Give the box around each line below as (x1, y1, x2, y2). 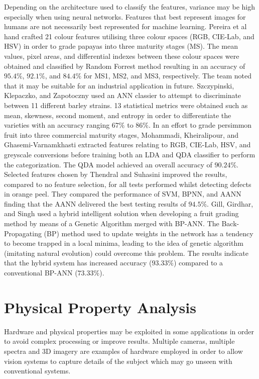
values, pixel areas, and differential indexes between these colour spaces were (4, 50, 239, 61)
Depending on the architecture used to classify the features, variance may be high (4, 2, 255, 12)
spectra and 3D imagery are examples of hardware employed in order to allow (4, 345, 243, 356)
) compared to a (173, 257, 223, 268)
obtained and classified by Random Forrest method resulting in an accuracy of (4, 60, 245, 71)
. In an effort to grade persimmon (148, 120, 252, 130)
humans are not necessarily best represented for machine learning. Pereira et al (4, 21, 247, 32)
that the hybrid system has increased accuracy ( (4, 257, 152, 268)
